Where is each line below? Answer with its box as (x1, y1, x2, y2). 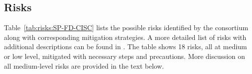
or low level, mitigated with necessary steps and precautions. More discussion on (4, 51, 245, 61)
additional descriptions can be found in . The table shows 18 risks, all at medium (4, 41, 247, 52)
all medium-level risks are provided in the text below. (4, 60, 164, 71)
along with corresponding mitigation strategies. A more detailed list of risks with (4, 32, 247, 42)
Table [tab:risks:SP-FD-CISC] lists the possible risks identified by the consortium (4, 22, 249, 33)
